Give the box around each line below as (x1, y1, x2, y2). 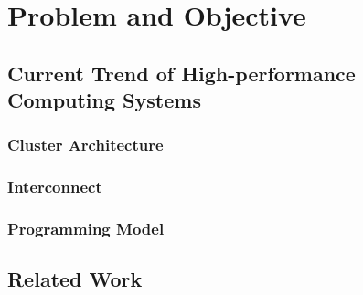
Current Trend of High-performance (7, 58, 356, 87)
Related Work (7, 265, 143, 293)
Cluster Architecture (7, 133, 164, 156)
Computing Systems (7, 86, 201, 114)
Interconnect (7, 175, 102, 198)
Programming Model (7, 217, 165, 240)
